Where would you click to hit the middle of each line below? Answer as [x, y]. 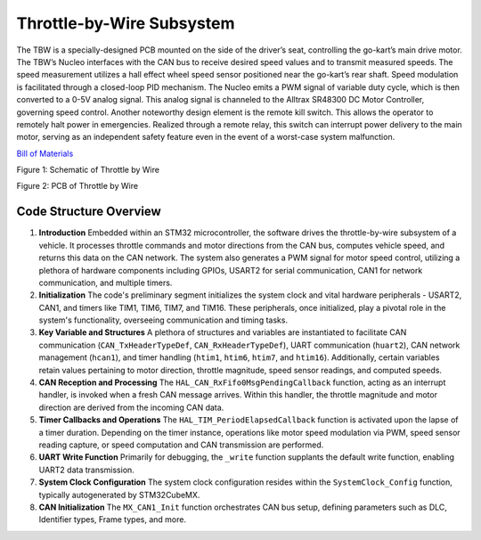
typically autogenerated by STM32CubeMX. [119, 495]
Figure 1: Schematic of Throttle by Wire [88, 170]
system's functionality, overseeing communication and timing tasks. [163, 320]
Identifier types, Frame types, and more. [113, 520]
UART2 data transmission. [87, 470]
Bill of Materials [45, 153]
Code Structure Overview [89, 212]
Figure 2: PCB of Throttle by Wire [77, 186]
